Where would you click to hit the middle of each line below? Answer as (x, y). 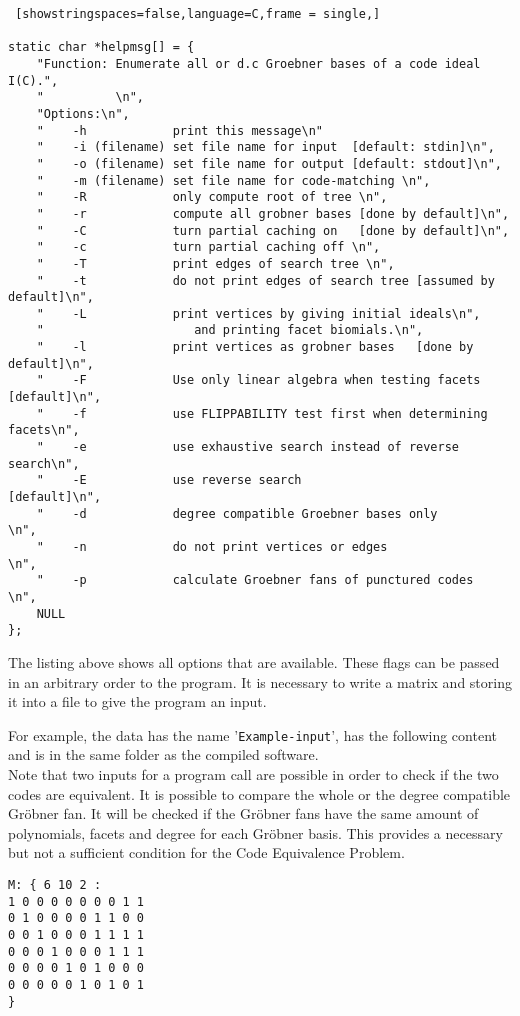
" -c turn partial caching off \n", (208, 247)
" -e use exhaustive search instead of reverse (248, 447)
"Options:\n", (83, 113)
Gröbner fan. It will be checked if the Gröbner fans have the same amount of (243, 813)
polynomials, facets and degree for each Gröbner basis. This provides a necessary (255, 832)
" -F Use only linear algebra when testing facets (258, 380)
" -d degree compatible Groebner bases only (237, 513)
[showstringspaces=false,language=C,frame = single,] (198, 14)
